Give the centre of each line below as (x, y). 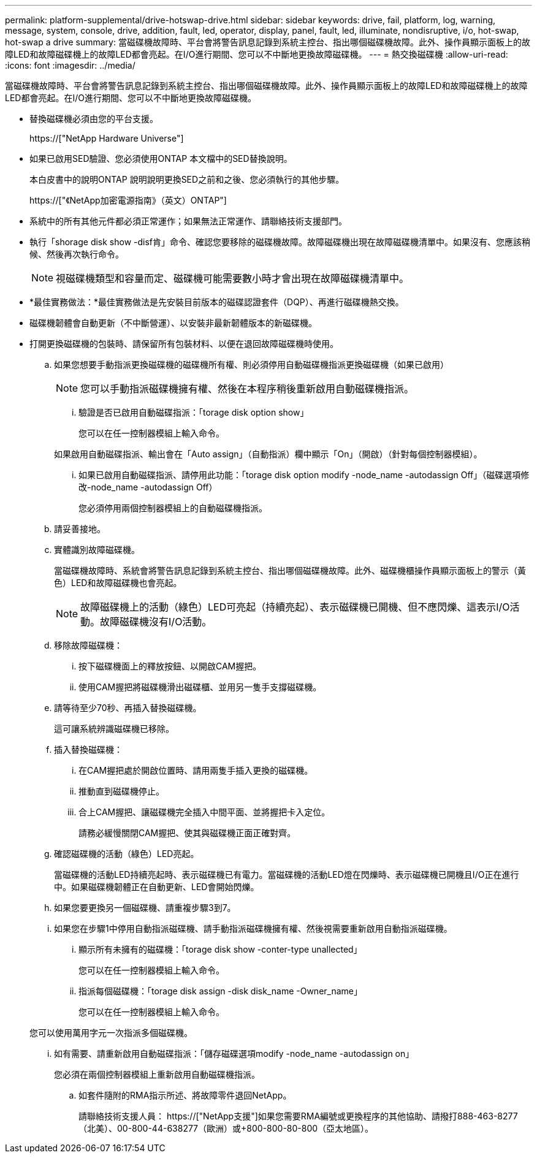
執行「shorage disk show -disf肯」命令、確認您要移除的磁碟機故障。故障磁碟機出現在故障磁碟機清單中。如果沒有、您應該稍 (280, 242)
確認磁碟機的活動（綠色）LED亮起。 (127, 854)
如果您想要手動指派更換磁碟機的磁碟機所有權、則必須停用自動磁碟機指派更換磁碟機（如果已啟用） (251, 364)
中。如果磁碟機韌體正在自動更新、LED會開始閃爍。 (157, 887)
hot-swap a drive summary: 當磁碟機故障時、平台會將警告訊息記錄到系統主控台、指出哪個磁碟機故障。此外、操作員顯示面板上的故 (268, 42)
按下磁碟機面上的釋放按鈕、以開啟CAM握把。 (170, 666)
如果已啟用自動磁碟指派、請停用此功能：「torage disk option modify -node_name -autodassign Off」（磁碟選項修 (304, 475)
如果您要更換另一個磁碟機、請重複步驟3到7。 (145, 908)
